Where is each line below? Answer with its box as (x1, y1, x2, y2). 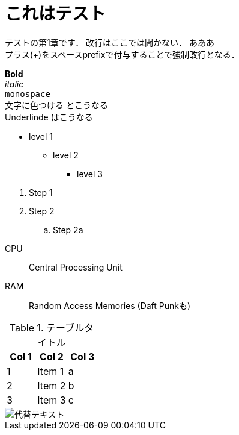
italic (5, 78, 24, 89)
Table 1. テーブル (9, 321, 85, 334)
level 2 (53, 149, 79, 160)
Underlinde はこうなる (5, 111, 93, 122)
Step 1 (29, 187, 53, 198)
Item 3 (37, 393, 66, 406)
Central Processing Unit (29, 261, 123, 272)
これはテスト (5, 4, 106, 24)
